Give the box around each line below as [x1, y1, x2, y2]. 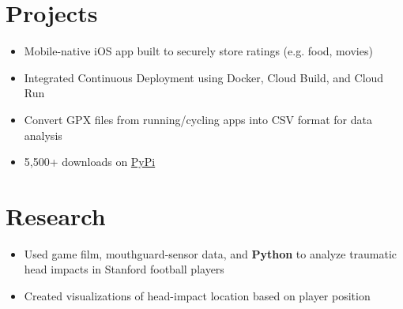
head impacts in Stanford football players [24, 261, 224, 277]
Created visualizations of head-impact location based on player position [24, 288, 371, 303]
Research [6, 199, 106, 232]
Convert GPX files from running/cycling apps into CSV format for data [24, 111, 372, 127]
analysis [24, 126, 62, 143]
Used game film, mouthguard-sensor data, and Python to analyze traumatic [24, 245, 397, 262]
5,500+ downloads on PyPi [24, 153, 156, 170]
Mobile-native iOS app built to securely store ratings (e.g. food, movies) [24, 43, 373, 59]
